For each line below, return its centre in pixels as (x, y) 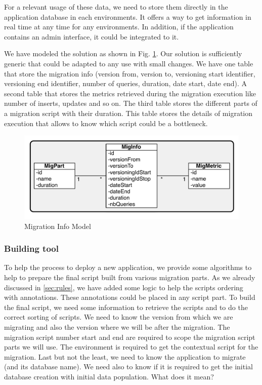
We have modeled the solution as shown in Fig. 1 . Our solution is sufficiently (123, 53)
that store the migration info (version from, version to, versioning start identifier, (130, 73)
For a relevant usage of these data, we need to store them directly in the (116, 7)
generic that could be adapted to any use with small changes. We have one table (129, 63)
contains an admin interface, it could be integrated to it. (92, 36)
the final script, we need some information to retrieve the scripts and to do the (126, 307)
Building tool (31, 248)
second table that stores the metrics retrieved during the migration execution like (130, 93)
